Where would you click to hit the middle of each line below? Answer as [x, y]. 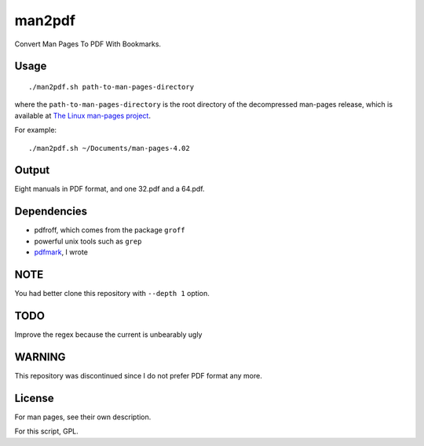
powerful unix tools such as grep [88, 241]
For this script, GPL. [46, 431]
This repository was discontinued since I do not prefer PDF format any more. [138, 375]
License [34, 398]
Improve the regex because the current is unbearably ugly [108, 334]
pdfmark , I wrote [61, 252]
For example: [36, 130]
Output [32, 170]
